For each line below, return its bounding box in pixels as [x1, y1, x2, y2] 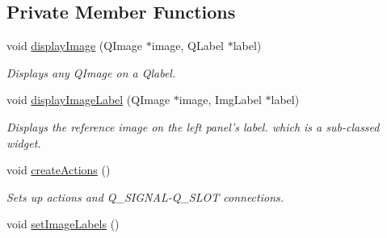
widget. [6, 134, 41, 151]
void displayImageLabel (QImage [6, 91, 170, 108]
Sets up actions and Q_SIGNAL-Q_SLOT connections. [6, 188, 284, 205]
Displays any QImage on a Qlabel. [6, 64, 176, 81]
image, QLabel [151, 37, 225, 54]
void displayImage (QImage [6, 37, 143, 54]
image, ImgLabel [179, 91, 262, 108]
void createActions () [6, 161, 111, 178]
